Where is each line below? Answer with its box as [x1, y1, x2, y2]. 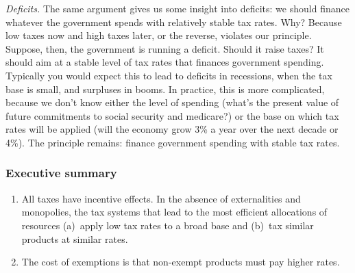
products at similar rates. [21, 231, 128, 246]
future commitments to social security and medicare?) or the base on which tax [5, 108, 339, 122]
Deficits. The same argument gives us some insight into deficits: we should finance [5, 1, 350, 15]
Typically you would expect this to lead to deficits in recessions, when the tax [5, 68, 332, 82]
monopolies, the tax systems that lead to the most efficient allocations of [21, 205, 328, 219]
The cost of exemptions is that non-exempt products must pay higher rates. [21, 255, 340, 269]
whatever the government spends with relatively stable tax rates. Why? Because [5, 14, 342, 29]
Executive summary [5, 164, 117, 181]
